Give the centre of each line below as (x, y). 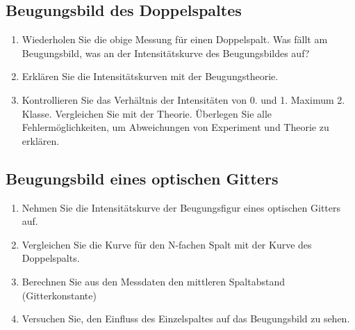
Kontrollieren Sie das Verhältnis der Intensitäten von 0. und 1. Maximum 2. (183, 99)
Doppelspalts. (51, 258)
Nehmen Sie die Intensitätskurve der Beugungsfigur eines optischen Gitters (181, 207)
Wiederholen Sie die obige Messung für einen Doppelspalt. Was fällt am (175, 39)
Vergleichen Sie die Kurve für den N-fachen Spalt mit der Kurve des (167, 244)
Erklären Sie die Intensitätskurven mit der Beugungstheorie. (150, 76)
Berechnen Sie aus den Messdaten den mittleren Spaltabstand (153, 281)
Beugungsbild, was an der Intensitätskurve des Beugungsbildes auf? (166, 53)
